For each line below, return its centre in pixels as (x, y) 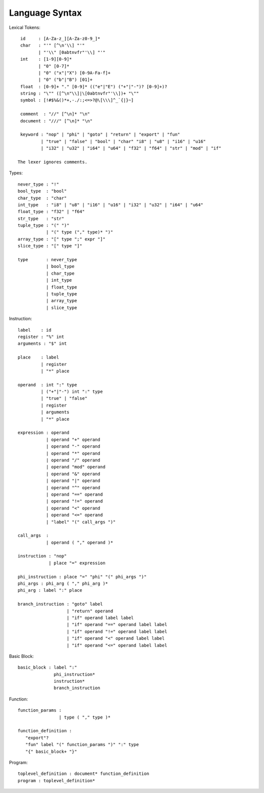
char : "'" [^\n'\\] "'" (53, 46)
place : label (38, 357)
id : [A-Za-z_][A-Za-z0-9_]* (60, 38)
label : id (34, 330)
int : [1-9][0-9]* (46, 59)
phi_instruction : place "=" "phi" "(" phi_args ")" (82, 577)
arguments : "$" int (42, 344)
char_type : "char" (42, 198)
